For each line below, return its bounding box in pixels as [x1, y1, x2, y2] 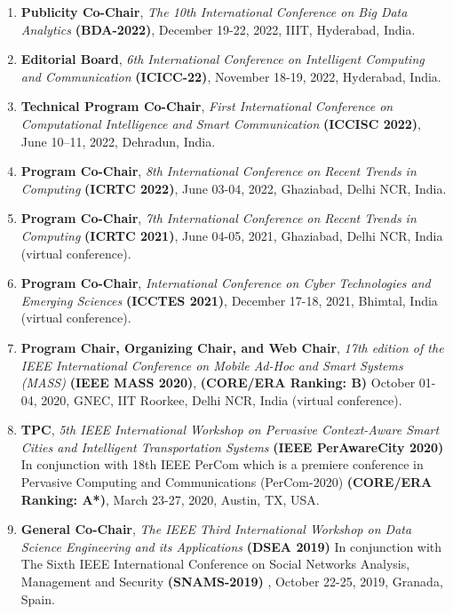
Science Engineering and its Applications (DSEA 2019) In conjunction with [20, 537, 442, 555]
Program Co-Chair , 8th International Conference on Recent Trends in [20, 162, 417, 180]
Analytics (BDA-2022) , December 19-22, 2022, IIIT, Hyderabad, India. [20, 20, 416, 38]
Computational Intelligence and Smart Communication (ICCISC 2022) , [20, 114, 422, 132]
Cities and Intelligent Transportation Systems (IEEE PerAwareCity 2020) [20, 437, 444, 456]
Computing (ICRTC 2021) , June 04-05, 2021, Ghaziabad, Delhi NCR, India [20, 226, 443, 244]
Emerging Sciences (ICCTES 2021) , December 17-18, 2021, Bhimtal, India [20, 291, 438, 309]
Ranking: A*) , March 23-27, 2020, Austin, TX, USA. [20, 490, 320, 508]
